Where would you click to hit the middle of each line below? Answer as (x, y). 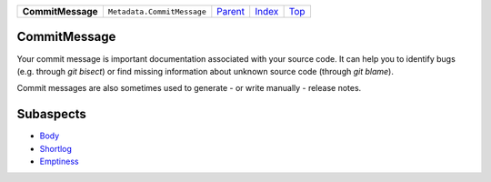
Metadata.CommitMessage (157, 11)
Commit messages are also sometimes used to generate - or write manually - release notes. (189, 88)
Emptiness (59, 161)
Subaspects (51, 114)
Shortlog (56, 148)
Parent (231, 11)
